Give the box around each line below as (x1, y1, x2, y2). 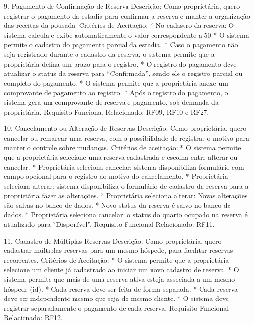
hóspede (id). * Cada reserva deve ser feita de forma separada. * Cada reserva (4, 283, 238, 294)
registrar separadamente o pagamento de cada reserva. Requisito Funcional (4, 302, 229, 313)
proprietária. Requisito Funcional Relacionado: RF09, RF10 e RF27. (4, 106, 209, 117)
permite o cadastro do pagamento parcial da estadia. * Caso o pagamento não (4, 39, 238, 50)
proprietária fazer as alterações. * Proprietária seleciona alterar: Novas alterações (4, 190, 248, 200)
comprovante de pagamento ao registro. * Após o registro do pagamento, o (4, 87, 228, 98)
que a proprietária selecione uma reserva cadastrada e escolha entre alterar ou (4, 151, 238, 162)
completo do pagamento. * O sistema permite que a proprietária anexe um (4, 77, 228, 88)
